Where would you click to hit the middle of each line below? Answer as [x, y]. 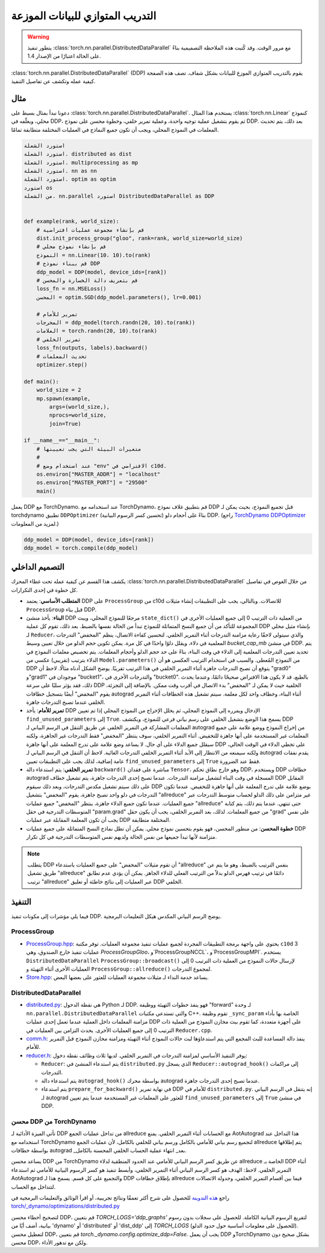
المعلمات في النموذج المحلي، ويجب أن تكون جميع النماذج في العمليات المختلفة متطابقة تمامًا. [115, 129]
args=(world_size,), [79, 407]
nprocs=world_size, [78, 415]
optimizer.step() [62, 365]
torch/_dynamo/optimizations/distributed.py [66, 1206]
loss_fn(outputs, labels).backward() [92, 348]
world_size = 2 [59, 390]
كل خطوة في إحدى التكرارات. [45, 589]
